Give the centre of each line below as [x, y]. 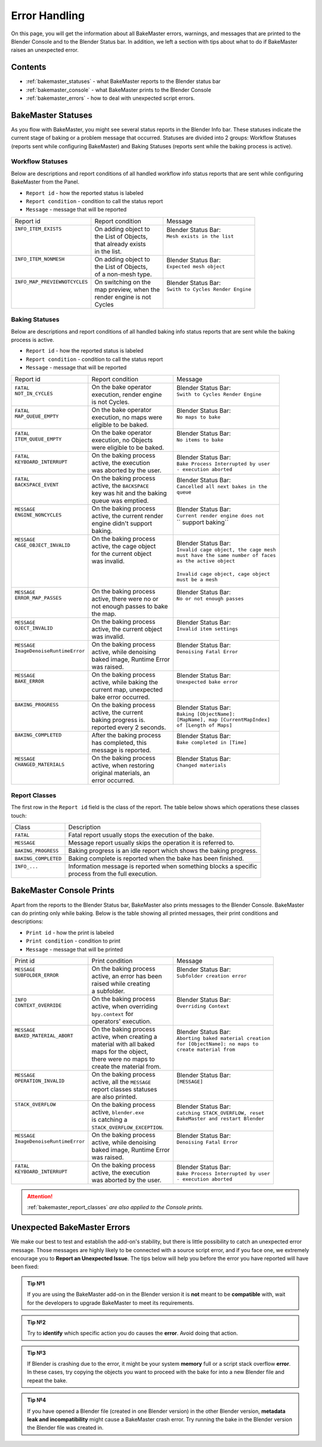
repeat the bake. [47, 1380]
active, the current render [127, 516]
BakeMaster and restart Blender [221, 1119]
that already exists [120, 244]
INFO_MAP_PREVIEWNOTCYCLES [51, 282]
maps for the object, [120, 1051]
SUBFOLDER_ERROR [37, 975]
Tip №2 [36, 1322]
